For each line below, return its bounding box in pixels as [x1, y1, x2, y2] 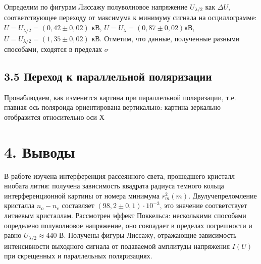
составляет [62, 200, 94, 211]
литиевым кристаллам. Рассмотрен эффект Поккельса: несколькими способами [4, 210, 246, 221]
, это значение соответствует [160, 200, 247, 211]
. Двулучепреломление [188, 190, 257, 201]
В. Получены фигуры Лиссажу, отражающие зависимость [59, 230, 237, 240]
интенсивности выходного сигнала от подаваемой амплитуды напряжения [4, 240, 230, 251]
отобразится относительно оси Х [4, 111, 105, 122]
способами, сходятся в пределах [4, 43, 102, 54]
